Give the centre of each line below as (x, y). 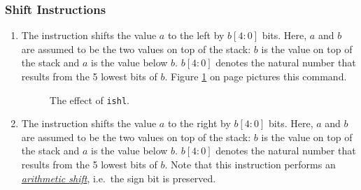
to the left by (196, 35)
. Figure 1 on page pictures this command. (256, 76)
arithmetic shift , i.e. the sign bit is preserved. (119, 178)
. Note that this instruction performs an (250, 165)
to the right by (199, 123)
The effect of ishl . (89, 100)
